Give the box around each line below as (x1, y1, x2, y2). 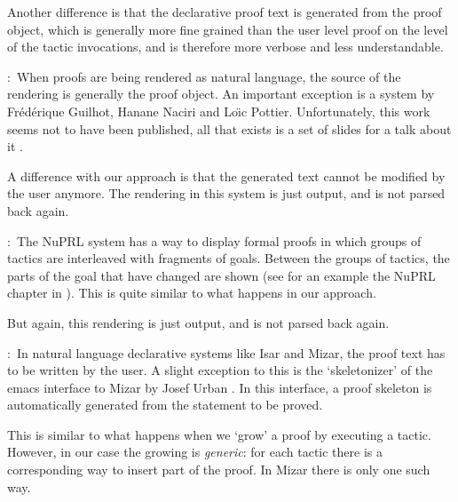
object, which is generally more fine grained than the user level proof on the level (7, 20, 448, 38)
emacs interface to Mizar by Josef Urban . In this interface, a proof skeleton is (7, 378, 432, 396)
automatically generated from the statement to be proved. (7, 395, 323, 414)
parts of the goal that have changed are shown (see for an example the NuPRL (7, 266, 436, 284)
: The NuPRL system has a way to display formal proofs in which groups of (7, 231, 422, 250)
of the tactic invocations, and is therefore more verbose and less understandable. (7, 37, 444, 56)
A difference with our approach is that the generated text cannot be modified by (7, 166, 446, 185)
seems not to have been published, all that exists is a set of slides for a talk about (7, 119, 452, 138)
